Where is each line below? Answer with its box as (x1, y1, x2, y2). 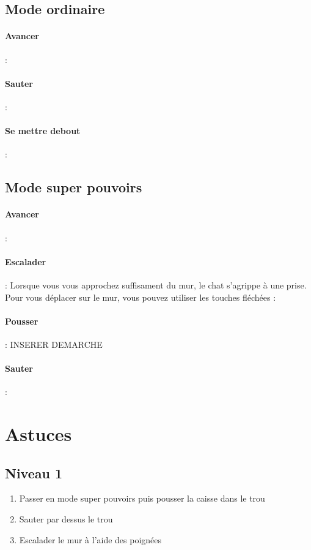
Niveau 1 (5, 463, 63, 482)
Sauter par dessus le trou (19, 513, 113, 526)
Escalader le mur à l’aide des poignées (19, 533, 162, 546)
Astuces (5, 421, 72, 446)
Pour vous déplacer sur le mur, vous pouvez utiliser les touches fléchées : (5, 290, 276, 303)
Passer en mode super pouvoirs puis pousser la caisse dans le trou (19, 492, 265, 505)
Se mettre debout (5, 124, 81, 137)
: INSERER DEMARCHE (5, 337, 103, 350)
